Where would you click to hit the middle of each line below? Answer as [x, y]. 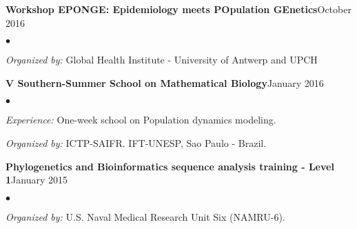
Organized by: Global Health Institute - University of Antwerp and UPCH [162, 60]
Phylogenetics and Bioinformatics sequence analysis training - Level [170, 166]
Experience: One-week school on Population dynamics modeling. [141, 120]
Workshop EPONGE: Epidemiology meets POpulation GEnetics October [178, 9]
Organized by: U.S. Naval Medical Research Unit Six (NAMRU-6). [145, 216]
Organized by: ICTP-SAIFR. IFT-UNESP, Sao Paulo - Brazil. [136, 142]
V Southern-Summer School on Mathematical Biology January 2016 [165, 82]
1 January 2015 [37, 180]
